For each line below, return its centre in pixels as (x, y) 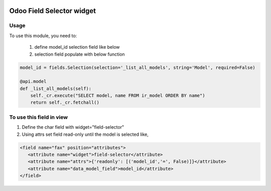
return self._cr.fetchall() (65, 103)
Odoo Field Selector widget (53, 11)
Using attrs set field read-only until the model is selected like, (85, 134)
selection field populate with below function (80, 54)
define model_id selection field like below (77, 47)
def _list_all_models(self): (56, 88)
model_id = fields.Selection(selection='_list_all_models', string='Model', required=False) (138, 67)
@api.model (33, 81)
